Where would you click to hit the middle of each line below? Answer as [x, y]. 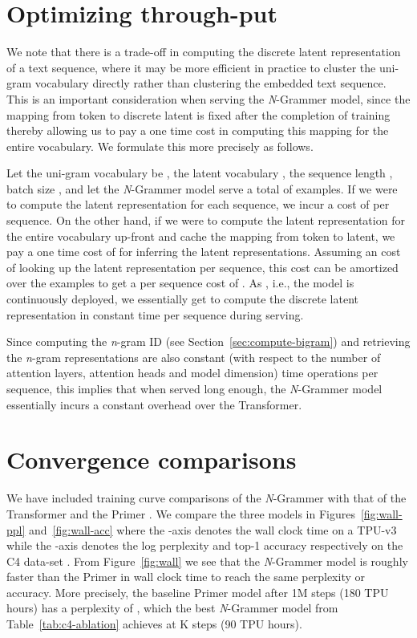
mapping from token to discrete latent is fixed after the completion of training [198, 114]
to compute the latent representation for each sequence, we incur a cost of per [198, 204]
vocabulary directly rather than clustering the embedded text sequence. [211, 83]
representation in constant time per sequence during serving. [155, 314]
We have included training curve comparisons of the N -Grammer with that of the [206, 498]
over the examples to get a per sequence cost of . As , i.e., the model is [180, 283]
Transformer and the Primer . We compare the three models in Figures [181, 513]
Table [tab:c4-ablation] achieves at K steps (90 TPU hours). [154, 624]
